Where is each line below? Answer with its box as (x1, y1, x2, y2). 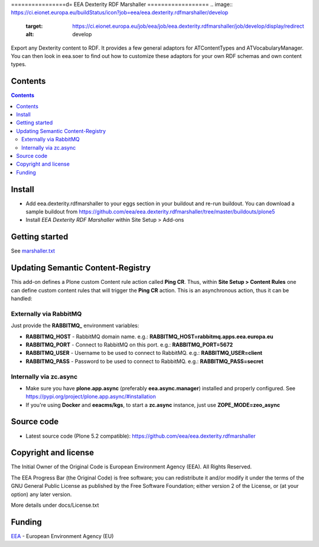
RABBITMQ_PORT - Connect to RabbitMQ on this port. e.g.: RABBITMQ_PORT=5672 (25, 341, 233, 348)
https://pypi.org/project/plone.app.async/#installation (25, 393, 156, 400)
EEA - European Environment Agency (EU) (11, 532, 114, 539)
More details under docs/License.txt (11, 501, 99, 509)
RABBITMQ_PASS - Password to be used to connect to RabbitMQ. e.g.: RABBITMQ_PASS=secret (25, 358, 264, 365)
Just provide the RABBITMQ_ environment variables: (11, 322, 139, 329)
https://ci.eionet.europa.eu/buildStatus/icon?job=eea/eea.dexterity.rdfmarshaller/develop (11, 9, 229, 16)
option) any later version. (11, 491, 72, 498)
